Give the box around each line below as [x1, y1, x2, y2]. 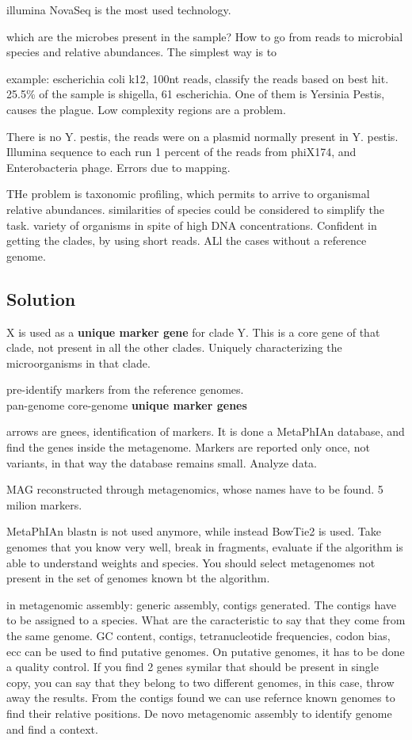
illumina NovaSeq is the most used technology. [6, 2, 231, 17]
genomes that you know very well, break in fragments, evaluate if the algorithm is [6, 539, 403, 555]
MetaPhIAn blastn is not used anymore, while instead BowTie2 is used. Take [6, 523, 381, 540]
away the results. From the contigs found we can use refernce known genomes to [6, 689, 395, 706]
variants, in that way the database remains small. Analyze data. [6, 454, 317, 471]
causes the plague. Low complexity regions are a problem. [6, 101, 286, 117]
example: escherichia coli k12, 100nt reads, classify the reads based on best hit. [6, 70, 389, 86]
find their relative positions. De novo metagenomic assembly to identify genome [6, 704, 392, 721]
